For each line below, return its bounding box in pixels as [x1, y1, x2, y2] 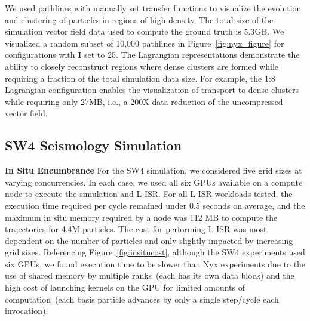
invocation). [5, 304, 48, 317]
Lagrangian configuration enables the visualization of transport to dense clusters [5, 84, 299, 96]
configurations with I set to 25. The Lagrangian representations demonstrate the [5, 48, 300, 61]
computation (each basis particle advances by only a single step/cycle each [5, 292, 279, 305]
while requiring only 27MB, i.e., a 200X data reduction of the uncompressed [5, 95, 283, 107]
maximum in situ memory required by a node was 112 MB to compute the [5, 211, 278, 223]
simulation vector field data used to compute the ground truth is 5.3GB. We [5, 25, 284, 38]
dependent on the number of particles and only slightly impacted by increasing [5, 234, 293, 246]
